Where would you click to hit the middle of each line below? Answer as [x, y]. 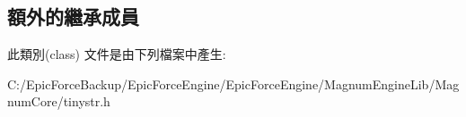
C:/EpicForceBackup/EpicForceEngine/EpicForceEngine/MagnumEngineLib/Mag [233, 84]
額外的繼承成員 [73, 17]
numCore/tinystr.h [59, 101]
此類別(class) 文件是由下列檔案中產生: [117, 54]
